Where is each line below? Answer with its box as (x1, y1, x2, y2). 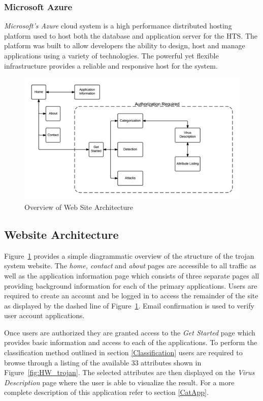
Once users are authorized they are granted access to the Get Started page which (4, 327, 255, 337)
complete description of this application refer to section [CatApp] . (4, 387, 209, 397)
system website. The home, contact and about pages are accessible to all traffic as (4, 260, 256, 271)
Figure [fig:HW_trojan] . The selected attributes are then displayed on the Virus (4, 367, 255, 378)
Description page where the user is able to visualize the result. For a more (4, 377, 235, 387)
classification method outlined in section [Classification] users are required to (4, 347, 243, 358)
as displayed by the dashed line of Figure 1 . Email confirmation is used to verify (4, 300, 254, 311)
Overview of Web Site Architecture (24, 201, 134, 212)
